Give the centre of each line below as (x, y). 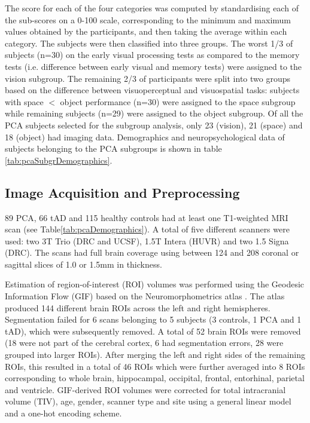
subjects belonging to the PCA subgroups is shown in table (113, 148)
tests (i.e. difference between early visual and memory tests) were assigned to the (154, 66)
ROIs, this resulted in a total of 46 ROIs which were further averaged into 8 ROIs (155, 366)
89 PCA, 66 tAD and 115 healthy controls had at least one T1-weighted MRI (147, 217)
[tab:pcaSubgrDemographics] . (59, 160)
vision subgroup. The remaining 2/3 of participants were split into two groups (148, 78)
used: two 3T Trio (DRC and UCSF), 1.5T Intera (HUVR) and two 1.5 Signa (147, 240)
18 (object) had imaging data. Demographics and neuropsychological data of (145, 137)
